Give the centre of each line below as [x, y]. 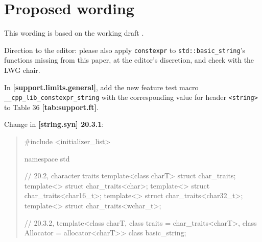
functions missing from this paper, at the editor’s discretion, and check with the [129, 60]
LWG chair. [22, 70]
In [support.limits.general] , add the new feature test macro [101, 87]
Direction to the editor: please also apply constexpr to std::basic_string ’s [125, 50]
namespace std [47, 158]
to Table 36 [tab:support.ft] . [51, 107]
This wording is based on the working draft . [74, 33]
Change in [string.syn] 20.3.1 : [54, 124]
